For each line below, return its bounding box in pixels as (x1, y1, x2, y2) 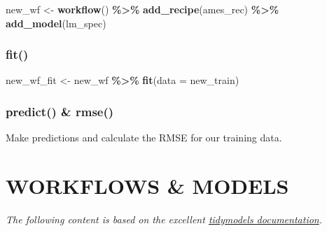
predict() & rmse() (6, 102, 114, 120)
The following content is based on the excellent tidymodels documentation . (6, 211, 323, 226)
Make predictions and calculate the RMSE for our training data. (6, 130, 282, 145)
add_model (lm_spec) (6, 15, 106, 30)
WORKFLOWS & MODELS (6, 171, 289, 199)
